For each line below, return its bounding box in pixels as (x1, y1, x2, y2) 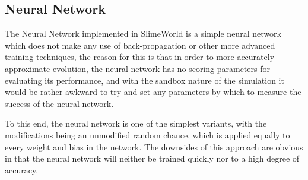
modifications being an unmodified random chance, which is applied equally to (5, 128, 290, 141)
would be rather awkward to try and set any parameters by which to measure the (5, 86, 301, 98)
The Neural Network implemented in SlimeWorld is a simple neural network (5, 27, 281, 40)
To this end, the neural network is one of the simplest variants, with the (5, 117, 267, 130)
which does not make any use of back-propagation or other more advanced (5, 39, 275, 51)
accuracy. (5, 163, 39, 176)
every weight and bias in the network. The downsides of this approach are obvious (5, 140, 303, 153)
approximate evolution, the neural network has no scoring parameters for (5, 62, 270, 74)
